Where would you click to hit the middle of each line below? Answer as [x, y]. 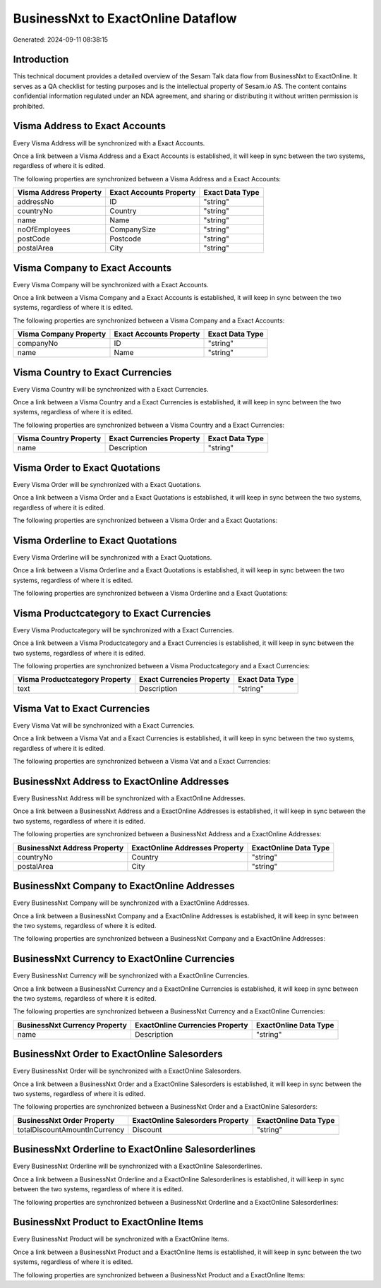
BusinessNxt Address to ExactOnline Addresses [121, 781]
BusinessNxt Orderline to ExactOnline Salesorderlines [134, 1149]
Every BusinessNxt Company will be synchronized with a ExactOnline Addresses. [131, 903]
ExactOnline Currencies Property [192, 1025]
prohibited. [29, 106]
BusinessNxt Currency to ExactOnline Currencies [124, 959]
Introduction [41, 60]
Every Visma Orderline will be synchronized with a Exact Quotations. [113, 557]
